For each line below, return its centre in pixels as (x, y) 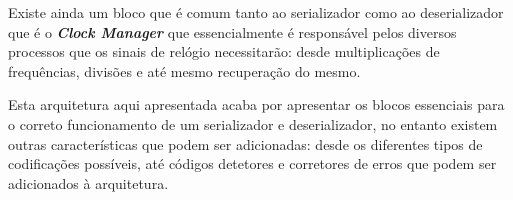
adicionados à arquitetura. (88, 182)
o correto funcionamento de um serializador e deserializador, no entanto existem (253, 123)
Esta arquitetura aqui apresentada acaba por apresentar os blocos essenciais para (256, 104)
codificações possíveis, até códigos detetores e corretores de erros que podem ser (252, 163)
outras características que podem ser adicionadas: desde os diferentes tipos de (245, 143)
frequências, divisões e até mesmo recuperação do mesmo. (184, 70)
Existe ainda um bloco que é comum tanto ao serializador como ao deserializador (256, 12)
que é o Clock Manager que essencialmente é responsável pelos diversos (232, 31)
